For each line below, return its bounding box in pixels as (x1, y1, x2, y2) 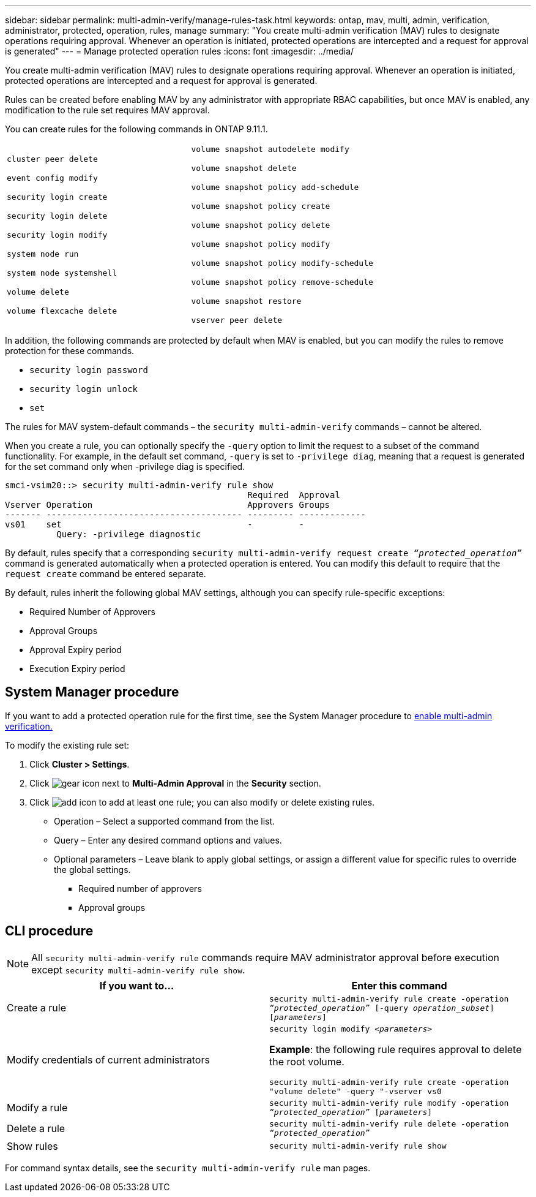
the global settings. (54, 864, 131, 875)
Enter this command (351, 979, 447, 992)
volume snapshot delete (191, 164, 297, 173)
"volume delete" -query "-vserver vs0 (269, 1086, 442, 1096)
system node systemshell (7, 268, 117, 278)
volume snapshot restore (191, 296, 302, 306)
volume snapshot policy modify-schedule (191, 259, 373, 268)
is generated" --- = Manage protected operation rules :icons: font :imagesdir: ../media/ (5, 46, 354, 56)
